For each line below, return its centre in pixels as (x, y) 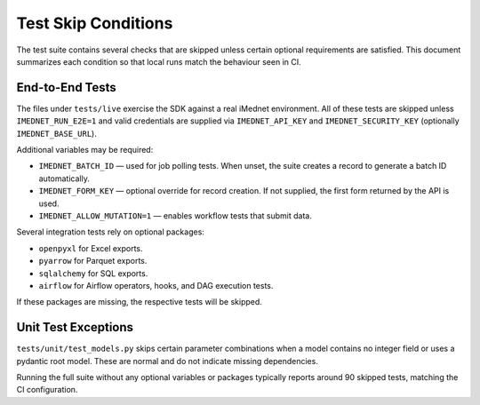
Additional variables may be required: (85, 150)
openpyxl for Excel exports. (91, 248)
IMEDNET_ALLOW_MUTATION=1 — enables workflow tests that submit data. (176, 215)
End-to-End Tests (67, 87)
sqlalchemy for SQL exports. (93, 273)
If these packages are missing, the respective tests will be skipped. (139, 302)
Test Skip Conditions (95, 23)
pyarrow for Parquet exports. (93, 261)
